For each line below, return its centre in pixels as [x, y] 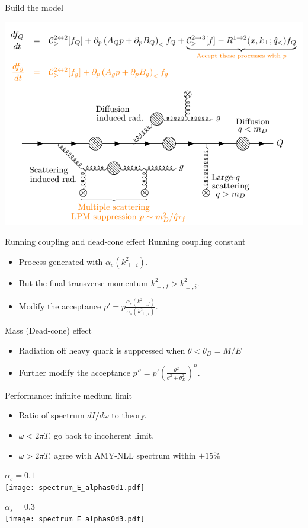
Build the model [34, 7]
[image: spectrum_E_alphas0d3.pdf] [75, 519]
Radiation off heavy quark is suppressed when [102, 350]
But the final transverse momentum [83, 282]
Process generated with [61, 261]
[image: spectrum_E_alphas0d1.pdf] [75, 487]
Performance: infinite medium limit [68, 395]
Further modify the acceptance [74, 372]
